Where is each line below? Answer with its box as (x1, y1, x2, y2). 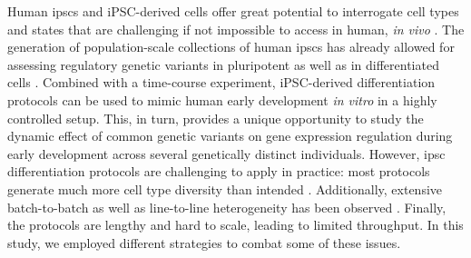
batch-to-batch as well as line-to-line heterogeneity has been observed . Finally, (7, 197, 446, 216)
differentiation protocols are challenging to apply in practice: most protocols (7, 162, 430, 181)
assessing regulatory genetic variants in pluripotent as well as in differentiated (7, 55, 439, 74)
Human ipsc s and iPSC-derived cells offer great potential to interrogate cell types (7, 2, 459, 20)
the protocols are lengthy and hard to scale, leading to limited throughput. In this (7, 215, 464, 234)
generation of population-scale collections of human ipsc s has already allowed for (7, 37, 455, 56)
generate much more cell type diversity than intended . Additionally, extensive (7, 179, 443, 198)
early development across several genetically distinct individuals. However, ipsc (7, 144, 446, 163)
